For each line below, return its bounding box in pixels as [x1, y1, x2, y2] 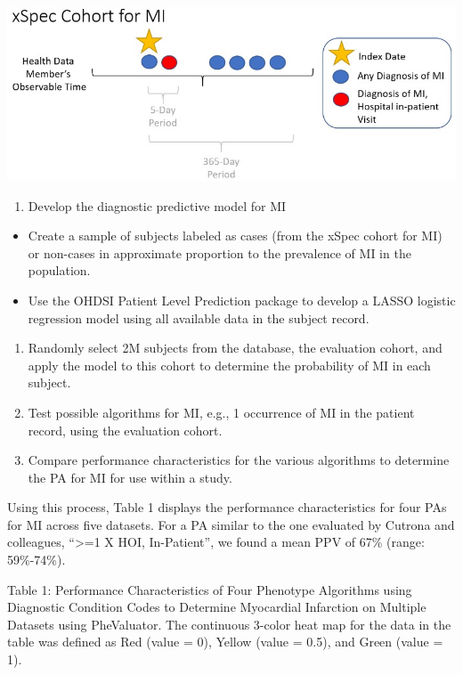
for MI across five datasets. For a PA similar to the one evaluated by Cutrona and [7, 515, 455, 533]
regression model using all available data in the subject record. [28, 308, 370, 327]
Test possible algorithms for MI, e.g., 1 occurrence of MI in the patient [28, 403, 415, 421]
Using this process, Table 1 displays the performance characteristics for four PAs [7, 498, 447, 516]
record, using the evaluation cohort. [28, 420, 223, 439]
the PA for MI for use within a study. [28, 468, 232, 486]
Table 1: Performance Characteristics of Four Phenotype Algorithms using [7, 580, 412, 598]
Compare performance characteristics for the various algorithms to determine [28, 451, 450, 469]
